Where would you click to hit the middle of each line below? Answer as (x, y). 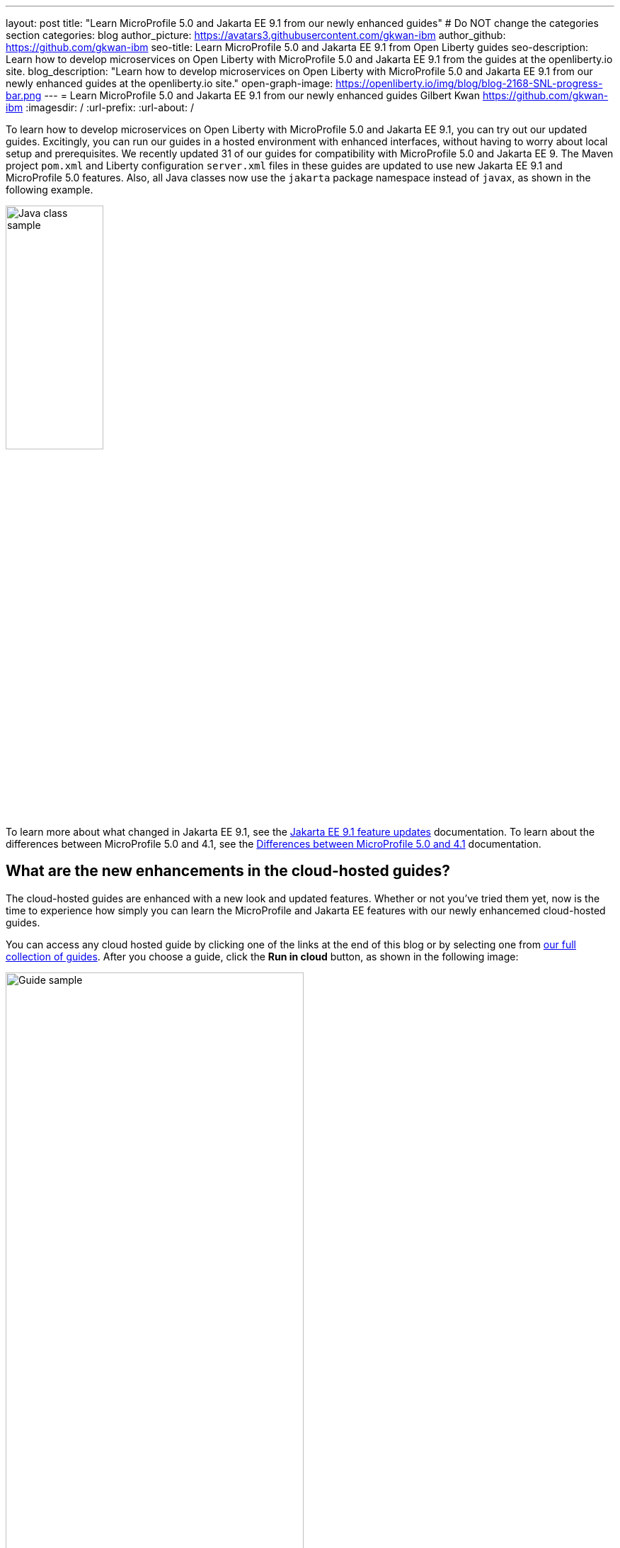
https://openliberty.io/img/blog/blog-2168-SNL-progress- (469, 83)
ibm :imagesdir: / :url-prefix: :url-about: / (100, 107)
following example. (50, 190)
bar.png (24, 95)
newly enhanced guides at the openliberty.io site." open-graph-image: (170, 83)
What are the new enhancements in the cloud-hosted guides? (228, 871)
